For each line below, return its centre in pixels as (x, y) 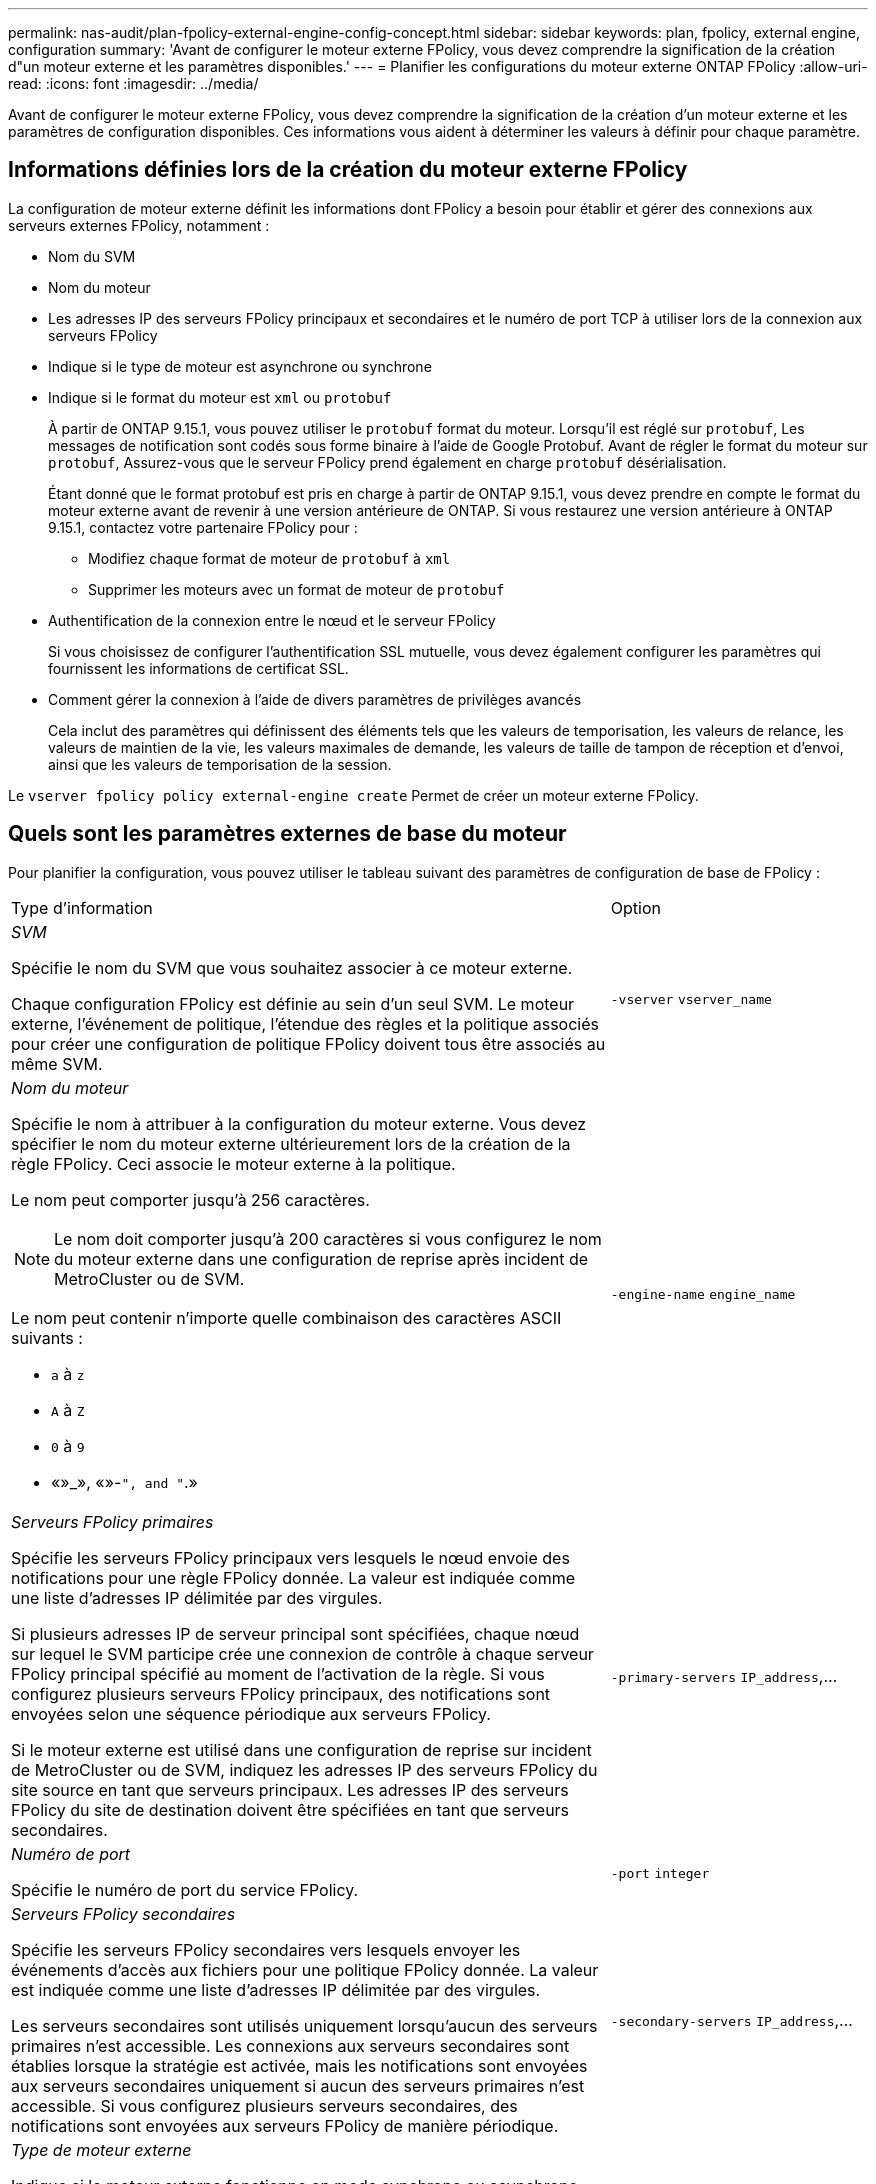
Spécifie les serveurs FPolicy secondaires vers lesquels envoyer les (266, 1949)
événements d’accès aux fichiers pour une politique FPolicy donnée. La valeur (305, 1969)
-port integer (660, 1873)
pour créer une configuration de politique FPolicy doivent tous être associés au (308, 1043)
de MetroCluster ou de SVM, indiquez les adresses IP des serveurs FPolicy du (304, 1769)
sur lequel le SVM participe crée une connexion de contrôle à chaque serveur (302, 1653)
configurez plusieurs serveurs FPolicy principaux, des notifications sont (281, 1693)
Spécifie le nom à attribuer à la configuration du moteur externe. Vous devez (299, 1123)
